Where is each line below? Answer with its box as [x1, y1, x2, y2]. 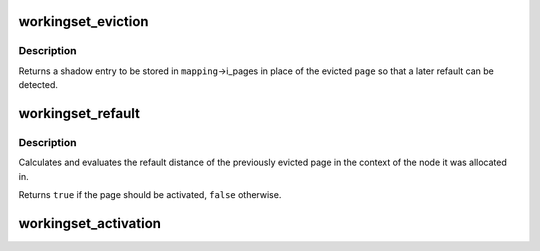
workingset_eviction [18, 13, 149, 30]
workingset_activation [18, 215, 162, 232]
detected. [18, 79, 59, 91]
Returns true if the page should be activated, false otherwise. [18, 189, 282, 201]
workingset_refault [18, 105, 140, 122]
